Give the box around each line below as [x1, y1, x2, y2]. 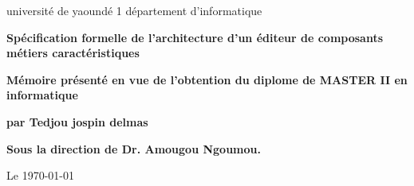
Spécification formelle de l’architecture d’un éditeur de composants [6, 29, 384, 45]
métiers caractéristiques [6, 45, 140, 61]
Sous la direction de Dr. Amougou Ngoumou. [6, 140, 261, 157]
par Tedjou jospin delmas [6, 113, 148, 130]
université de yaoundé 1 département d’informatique [6, 2, 262, 18]
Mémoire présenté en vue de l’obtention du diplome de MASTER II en [6, 71, 408, 87]
